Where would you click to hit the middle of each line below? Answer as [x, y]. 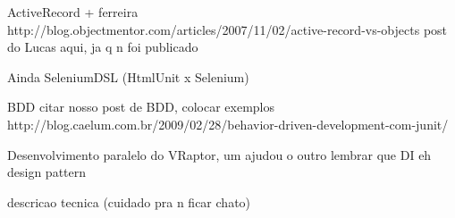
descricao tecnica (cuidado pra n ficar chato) [129, 201]
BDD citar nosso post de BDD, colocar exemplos [141, 107]
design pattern [47, 172]
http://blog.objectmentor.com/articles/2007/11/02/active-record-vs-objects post [227, 29]
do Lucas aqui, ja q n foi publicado [103, 47]
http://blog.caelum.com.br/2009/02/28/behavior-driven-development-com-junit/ [228, 124]
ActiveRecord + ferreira [73, 12]
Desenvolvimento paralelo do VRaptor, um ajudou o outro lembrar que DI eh [219, 154]
